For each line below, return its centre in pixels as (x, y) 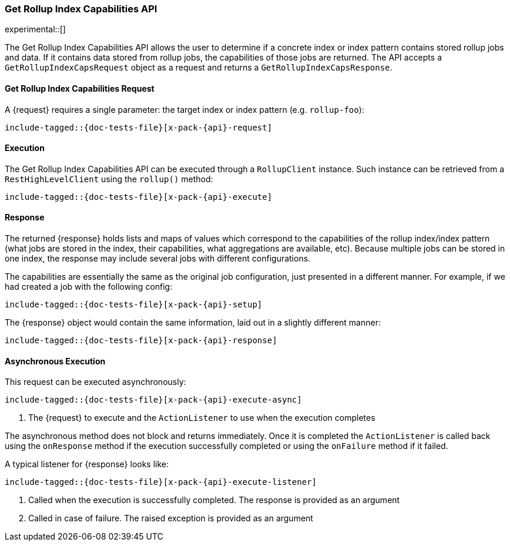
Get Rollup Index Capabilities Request (80, 88)
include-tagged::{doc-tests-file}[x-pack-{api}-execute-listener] (161, 482)
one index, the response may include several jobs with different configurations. (158, 259)
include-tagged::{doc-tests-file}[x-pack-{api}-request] (139, 127)
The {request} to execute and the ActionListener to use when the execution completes (202, 418)
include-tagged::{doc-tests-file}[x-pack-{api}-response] (141, 341)
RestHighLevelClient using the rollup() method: (109, 179)
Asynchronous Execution (55, 361)
